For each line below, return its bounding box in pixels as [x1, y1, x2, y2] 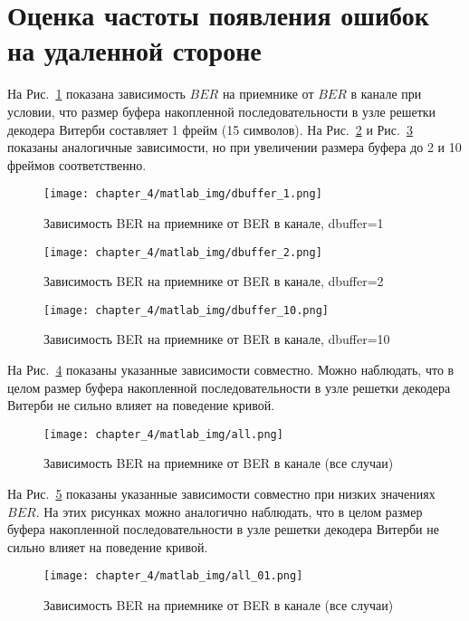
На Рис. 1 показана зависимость [7, 84, 186, 103]
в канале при [350, 84, 422, 103]
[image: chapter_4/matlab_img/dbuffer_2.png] [43, 245, 322, 259]
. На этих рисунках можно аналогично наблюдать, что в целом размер [35, 502, 423, 521]
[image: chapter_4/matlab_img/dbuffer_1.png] [43, 187, 322, 201]
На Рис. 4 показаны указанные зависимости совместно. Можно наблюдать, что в [7, 360, 455, 379]
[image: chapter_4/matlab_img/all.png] [43, 427, 283, 441]
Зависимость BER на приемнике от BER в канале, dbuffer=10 [43, 330, 390, 349]
